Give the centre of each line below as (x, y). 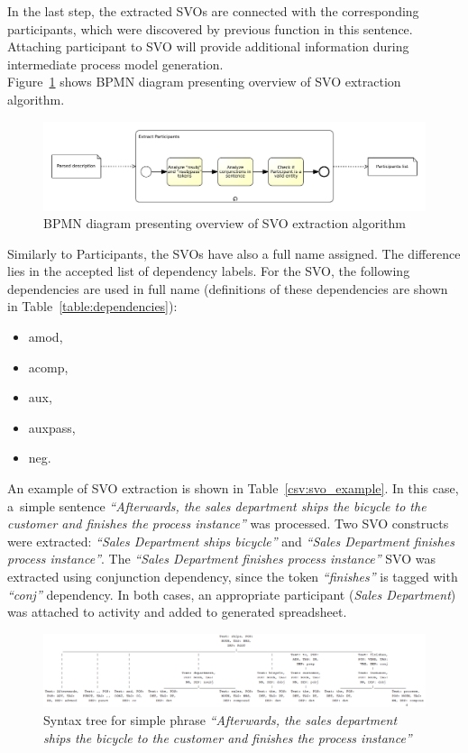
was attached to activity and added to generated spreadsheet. (177, 612)
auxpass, (52, 427)
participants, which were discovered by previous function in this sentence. (210, 28)
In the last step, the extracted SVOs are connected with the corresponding (213, 11)
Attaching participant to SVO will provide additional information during (208, 46)
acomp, (48, 367)
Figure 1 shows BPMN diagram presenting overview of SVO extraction (204, 82)
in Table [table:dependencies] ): (92, 306)
